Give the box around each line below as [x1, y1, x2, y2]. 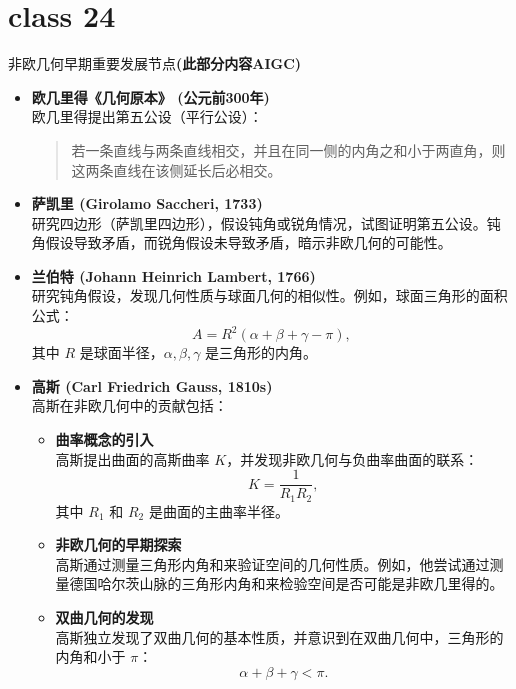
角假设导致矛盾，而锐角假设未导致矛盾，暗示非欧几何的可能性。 [31, 232, 452, 253]
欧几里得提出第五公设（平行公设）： [31, 106, 263, 127]
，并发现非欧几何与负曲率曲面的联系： [226, 448, 479, 469]
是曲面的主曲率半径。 [148, 500, 289, 521]
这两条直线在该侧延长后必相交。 [71, 159, 282, 180]
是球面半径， [79, 342, 164, 363]
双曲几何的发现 [55, 607, 154, 628]
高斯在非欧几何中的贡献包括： [31, 395, 228, 416]
